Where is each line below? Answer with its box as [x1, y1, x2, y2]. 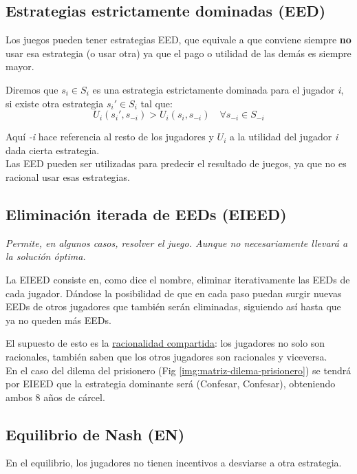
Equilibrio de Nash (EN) [6, 423, 185, 444]
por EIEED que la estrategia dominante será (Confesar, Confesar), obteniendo [6, 376, 336, 391]
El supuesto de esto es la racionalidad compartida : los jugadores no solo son [6, 336, 325, 350]
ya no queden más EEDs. [6, 312, 111, 327]
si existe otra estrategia [6, 96, 104, 110]
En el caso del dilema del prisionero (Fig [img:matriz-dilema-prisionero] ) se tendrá [6, 363, 351, 377]
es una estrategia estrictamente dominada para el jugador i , [92, 82, 344, 96]
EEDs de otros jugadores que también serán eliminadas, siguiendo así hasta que [6, 299, 341, 314]
